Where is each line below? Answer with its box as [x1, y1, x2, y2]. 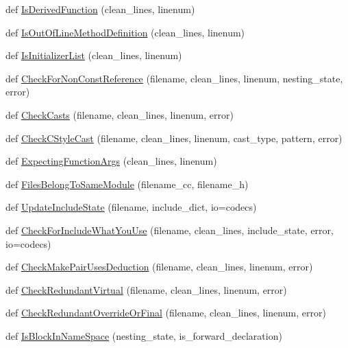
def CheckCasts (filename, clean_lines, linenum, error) [5, 107, 234, 121]
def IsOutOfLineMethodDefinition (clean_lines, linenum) [5, 25, 245, 39]
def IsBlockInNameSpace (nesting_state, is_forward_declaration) [5, 328, 282, 343]
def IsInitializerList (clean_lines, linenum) [5, 48, 182, 62]
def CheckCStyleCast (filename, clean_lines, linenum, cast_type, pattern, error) [5, 130, 343, 145]
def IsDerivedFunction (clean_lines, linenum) [5, 2, 195, 16]
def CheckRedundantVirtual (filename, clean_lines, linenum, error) [5, 282, 287, 297]
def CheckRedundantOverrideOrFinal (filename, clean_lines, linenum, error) [5, 305, 326, 320]
